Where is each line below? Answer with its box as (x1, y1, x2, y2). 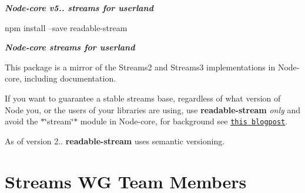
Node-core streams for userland (5, 41, 135, 53)
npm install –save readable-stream (5, 21, 128, 33)
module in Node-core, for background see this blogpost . (80, 115, 288, 127)
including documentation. (24, 72, 116, 84)
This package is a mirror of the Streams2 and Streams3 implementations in (5, 60, 276, 73)
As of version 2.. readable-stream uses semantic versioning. (5, 134, 225, 147)
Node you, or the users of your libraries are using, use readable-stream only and (5, 103, 301, 116)
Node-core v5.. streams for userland (5, 2, 153, 13)
